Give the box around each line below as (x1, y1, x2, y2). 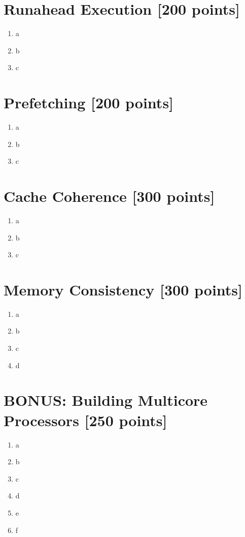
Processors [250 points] (4, 409, 167, 430)
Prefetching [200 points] (4, 92, 174, 113)
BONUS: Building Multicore (4, 390, 208, 410)
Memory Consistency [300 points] (4, 279, 242, 300)
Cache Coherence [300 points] (4, 186, 215, 206)
